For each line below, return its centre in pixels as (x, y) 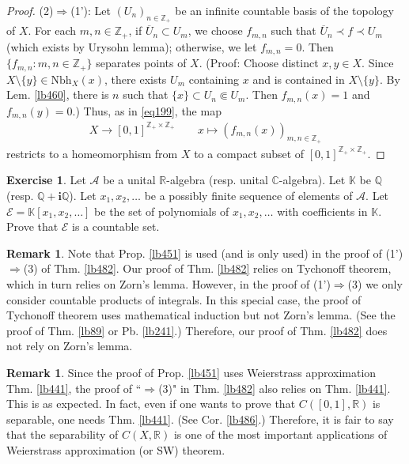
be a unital (129, 180)
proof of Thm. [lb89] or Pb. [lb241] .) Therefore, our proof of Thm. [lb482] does (197, 330)
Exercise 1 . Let (46, 180)
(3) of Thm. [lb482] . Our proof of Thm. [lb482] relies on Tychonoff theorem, (207, 268)
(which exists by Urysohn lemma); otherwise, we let (132, 46)
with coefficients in (322, 211)
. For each (52, 30)
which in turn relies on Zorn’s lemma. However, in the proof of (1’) (169, 283)
